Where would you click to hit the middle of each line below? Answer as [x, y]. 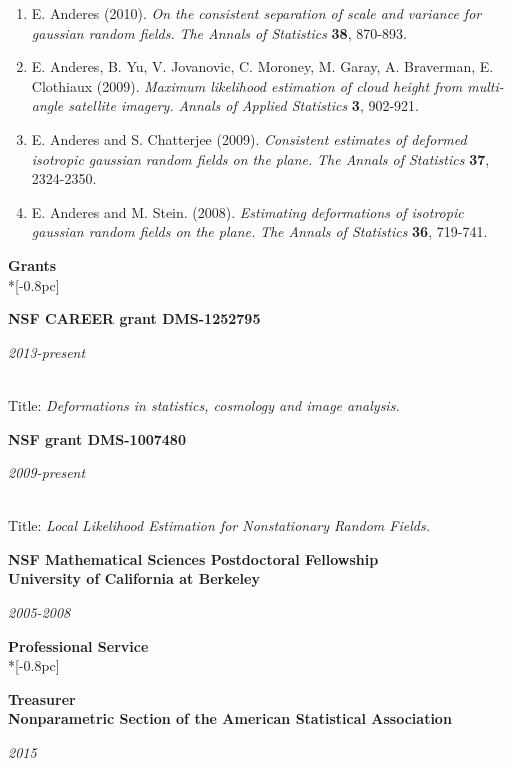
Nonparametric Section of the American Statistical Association [230, 718]
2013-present [47, 351]
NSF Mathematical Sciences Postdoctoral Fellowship [193, 558]
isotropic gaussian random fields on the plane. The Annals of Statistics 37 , [260, 158]
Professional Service [78, 645]
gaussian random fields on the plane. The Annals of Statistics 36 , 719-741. [259, 231]
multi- [485, 85]
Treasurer [42, 698]
